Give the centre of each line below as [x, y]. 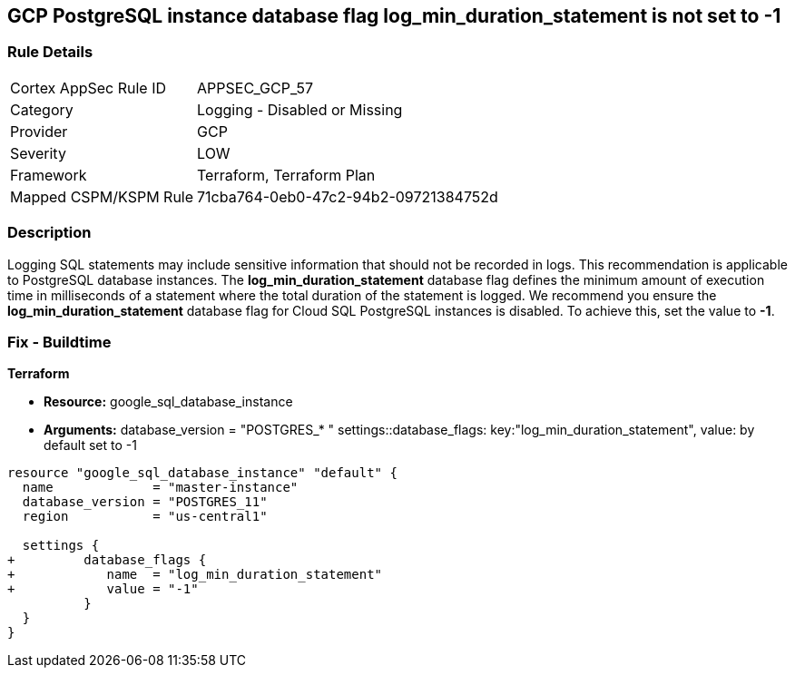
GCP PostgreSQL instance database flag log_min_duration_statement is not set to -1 [394, 16]
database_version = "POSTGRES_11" [145, 502]
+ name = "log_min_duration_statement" [195, 575]
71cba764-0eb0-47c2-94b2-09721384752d [348, 196]
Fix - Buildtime [59, 342]
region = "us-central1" [145, 517]
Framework [49, 175]
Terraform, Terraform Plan [286, 175]
